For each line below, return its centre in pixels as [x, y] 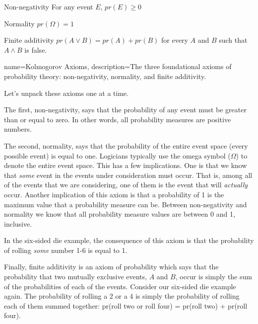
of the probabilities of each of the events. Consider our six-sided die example [120, 286]
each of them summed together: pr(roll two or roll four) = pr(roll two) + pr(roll [126, 305]
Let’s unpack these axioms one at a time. [66, 93]
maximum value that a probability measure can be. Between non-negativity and [126, 204]
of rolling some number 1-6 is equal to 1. [66, 250]
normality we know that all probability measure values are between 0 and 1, [120, 214]
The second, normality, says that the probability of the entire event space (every [126, 145]
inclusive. [18, 223]
